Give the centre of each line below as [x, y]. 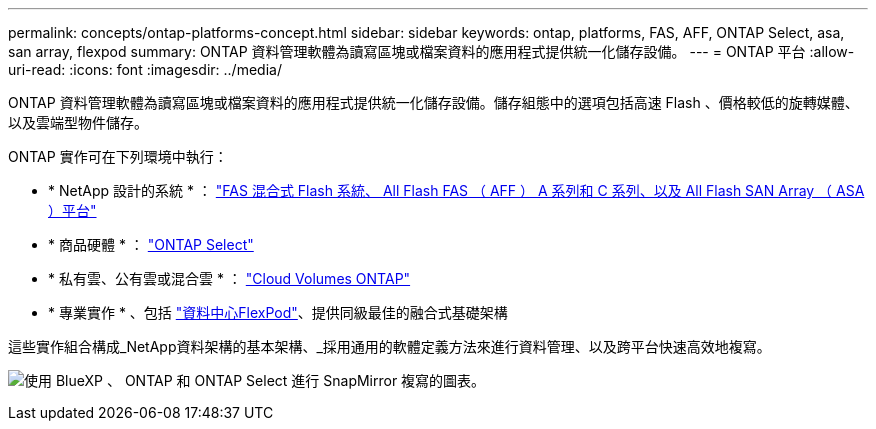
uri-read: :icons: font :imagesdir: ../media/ [145, 69]
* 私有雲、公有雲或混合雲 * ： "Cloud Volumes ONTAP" [229, 278]
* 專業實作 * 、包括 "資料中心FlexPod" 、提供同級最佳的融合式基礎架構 [278, 312]
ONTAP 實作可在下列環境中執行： [118, 156]
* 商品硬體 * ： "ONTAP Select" [151, 244]
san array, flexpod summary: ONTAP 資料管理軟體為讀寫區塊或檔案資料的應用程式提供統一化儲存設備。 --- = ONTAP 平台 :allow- [431, 51]
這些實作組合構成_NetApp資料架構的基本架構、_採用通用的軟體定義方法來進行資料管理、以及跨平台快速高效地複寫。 [389, 346]
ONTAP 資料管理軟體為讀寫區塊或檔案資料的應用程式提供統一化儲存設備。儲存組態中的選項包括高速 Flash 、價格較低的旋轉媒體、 [433, 102]
